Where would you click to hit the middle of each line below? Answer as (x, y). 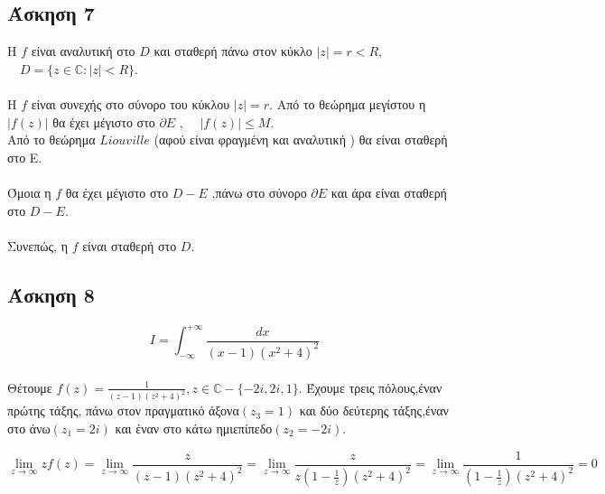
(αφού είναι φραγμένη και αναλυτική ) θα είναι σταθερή (301, 140)
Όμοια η (29, 192)
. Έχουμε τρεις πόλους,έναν (370, 387)
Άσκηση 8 (51, 294)
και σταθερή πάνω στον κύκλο (233, 51)
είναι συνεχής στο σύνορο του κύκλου (130, 103)
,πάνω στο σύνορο (259, 192)
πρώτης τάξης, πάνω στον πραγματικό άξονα (123, 410)
